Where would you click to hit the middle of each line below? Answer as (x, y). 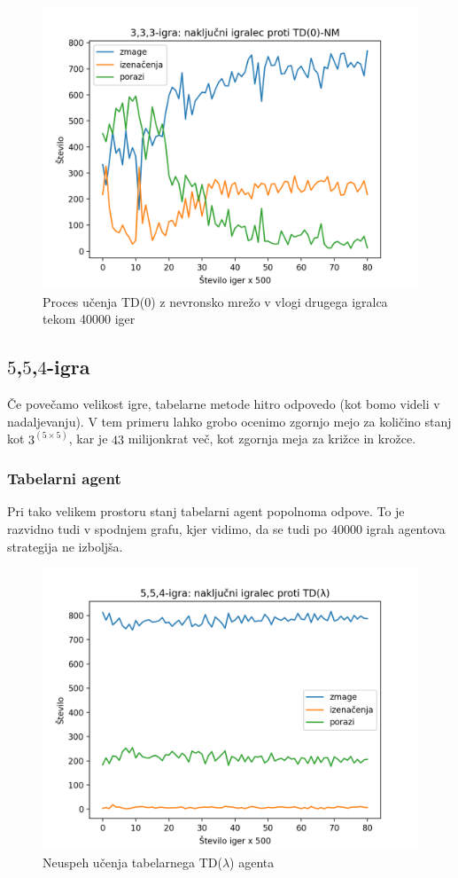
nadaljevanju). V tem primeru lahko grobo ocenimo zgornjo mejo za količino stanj (229, 421)
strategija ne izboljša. (65, 546)
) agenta (252, 862)
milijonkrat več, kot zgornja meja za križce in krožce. (272, 439)
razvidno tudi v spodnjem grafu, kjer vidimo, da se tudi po (167, 529)
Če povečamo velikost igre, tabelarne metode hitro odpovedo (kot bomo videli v (224, 403)
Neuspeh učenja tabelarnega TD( (132, 862)
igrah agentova (406, 529)
